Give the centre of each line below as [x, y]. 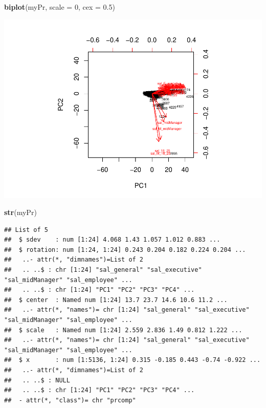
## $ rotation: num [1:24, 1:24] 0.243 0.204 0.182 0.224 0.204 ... [125, 250]
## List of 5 [26, 230]
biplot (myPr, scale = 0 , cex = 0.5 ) [60, 7]
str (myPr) [20, 212]
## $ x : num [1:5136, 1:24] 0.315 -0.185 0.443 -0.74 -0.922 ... [132, 360]
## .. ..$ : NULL [37, 380]
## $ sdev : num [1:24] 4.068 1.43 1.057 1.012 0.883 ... [112, 240]
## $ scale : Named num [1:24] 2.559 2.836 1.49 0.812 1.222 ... [123, 330]
